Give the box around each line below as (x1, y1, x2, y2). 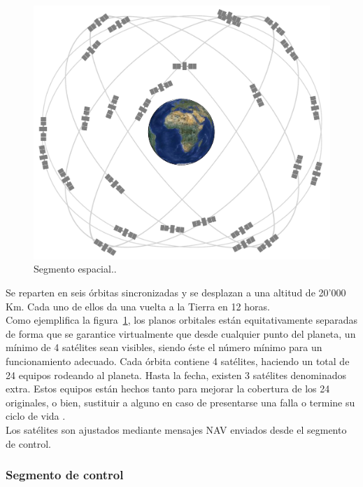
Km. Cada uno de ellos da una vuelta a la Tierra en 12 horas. (6, 299, 270, 313)
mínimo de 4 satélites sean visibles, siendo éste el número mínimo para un (6, 340, 322, 355)
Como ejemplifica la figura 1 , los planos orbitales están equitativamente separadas (6, 313, 358, 327)
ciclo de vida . (6, 409, 66, 423)
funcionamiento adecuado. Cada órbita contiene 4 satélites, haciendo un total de (6, 353, 350, 368)
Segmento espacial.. (34, 261, 117, 276)
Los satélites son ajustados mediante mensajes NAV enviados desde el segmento (6, 422, 347, 437)
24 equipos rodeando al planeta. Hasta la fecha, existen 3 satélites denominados (6, 367, 346, 382)
